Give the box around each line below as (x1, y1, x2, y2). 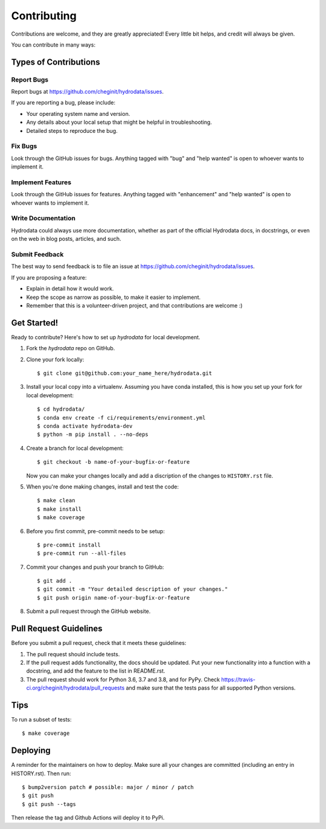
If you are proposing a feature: (11, 274, 87, 281)
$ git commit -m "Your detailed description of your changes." (37, 586, 228, 593)
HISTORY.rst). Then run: (11, 770, 71, 777)
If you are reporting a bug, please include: (11, 99, 116, 106)
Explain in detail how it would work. (26, 285, 114, 292)
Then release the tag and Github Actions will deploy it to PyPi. (11, 814, 165, 821)
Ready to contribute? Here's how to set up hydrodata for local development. (11, 333, 200, 341)
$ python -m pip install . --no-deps (37, 431, 149, 438)
